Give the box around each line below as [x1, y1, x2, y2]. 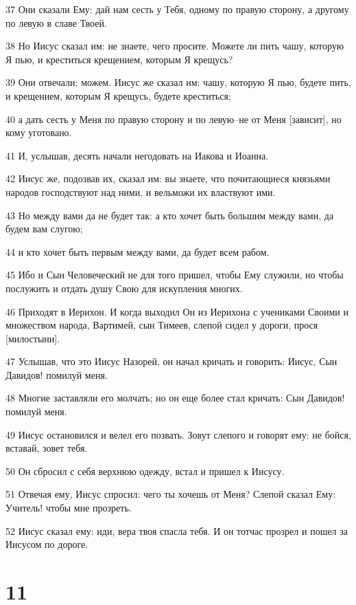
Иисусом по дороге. [5, 537, 88, 551]
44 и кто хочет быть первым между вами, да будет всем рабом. [5, 244, 270, 258]
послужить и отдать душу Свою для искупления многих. [5, 280, 243, 295]
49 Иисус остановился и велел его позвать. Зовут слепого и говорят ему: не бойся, [5, 427, 351, 441]
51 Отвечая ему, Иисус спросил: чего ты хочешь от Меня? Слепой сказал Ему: [5, 487, 336, 501]
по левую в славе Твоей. [5, 15, 107, 30]
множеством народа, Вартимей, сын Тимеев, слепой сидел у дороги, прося [5, 318, 318, 332]
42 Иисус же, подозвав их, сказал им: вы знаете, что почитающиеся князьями [5, 171, 331, 186]
